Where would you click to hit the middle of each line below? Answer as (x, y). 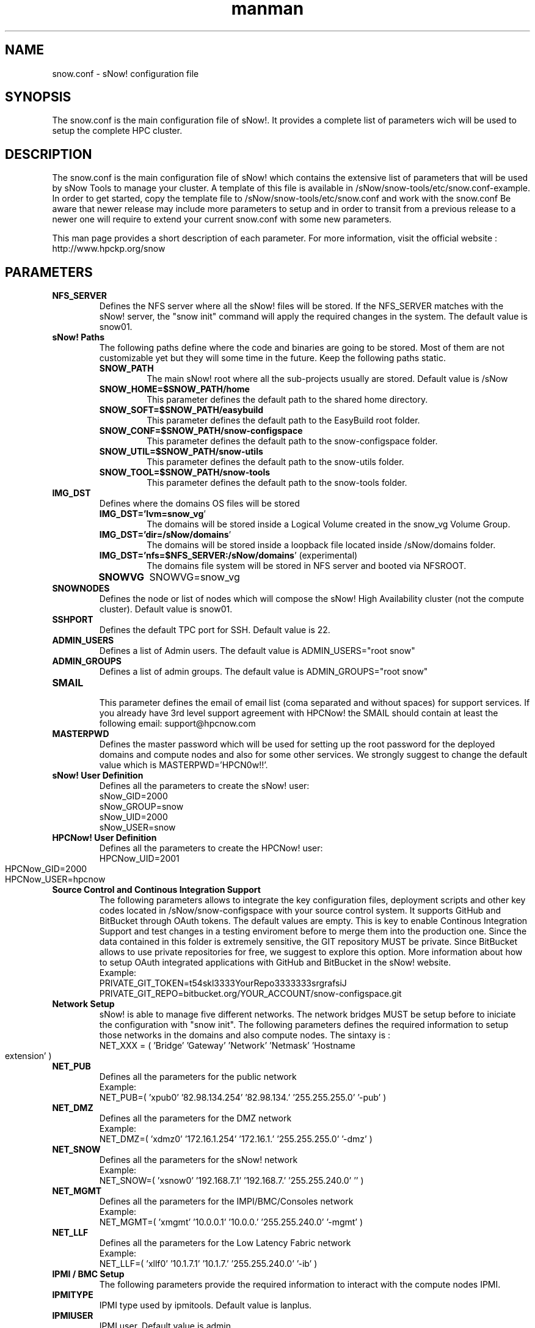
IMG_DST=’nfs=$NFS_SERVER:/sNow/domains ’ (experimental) (228, 556)
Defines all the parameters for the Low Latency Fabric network (225, 1243)
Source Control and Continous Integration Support (156, 890)
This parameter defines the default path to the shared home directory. (287, 400)
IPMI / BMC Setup (88, 1274)
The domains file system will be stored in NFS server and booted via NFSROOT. (307, 566)
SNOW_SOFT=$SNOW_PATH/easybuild (181, 410)
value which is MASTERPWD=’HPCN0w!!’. (184, 765)
